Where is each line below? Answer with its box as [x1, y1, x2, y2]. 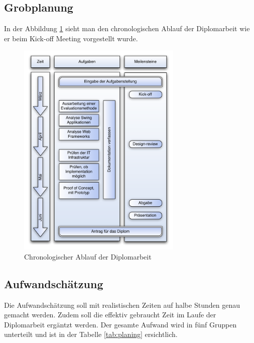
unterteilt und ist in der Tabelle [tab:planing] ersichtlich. [4, 329, 178, 339]
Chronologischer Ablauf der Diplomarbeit [24, 251, 152, 262]
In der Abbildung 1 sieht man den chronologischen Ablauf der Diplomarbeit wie [4, 23, 250, 34]
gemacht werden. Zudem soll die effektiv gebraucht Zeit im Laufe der [4, 309, 216, 320]
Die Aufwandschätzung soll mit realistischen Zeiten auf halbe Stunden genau [4, 299, 240, 310]
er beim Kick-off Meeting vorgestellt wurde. [4, 33, 138, 43]
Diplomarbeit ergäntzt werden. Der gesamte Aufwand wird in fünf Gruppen [4, 319, 237, 329]
